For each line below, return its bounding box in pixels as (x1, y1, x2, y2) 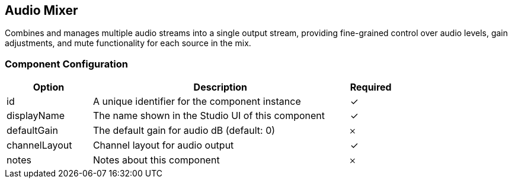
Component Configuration (5, 57, 128, 70)
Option (33, 81, 65, 94)
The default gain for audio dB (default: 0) (92, 124, 276, 137)
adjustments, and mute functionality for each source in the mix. (5, 38, 251, 49)
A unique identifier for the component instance (92, 95, 301, 108)
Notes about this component (92, 154, 220, 166)
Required (350, 81, 392, 94)
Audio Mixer (5, 3, 78, 18)
